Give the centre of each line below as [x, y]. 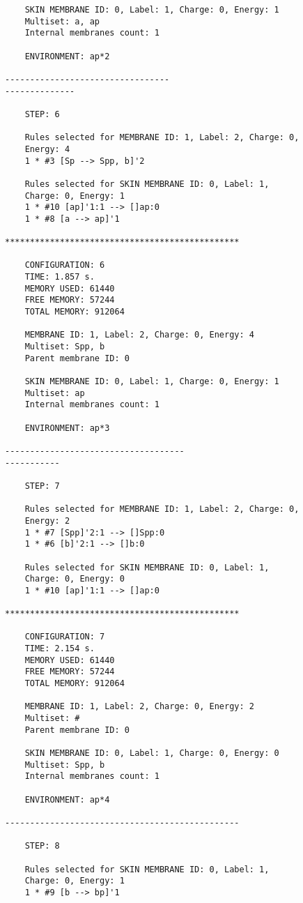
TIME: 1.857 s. [60, 277]
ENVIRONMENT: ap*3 [67, 428]
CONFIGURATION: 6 [65, 265]
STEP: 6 [42, 114]
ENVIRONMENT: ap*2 [67, 56]
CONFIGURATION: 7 [65, 637]
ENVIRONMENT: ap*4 [67, 799]
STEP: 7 [42, 486]
